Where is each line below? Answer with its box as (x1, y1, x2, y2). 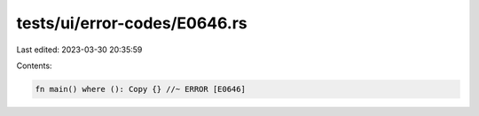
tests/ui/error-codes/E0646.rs (16, 13, 247, 33)
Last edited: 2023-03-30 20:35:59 (16, 44, 143, 55)
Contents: (16, 60, 52, 71)
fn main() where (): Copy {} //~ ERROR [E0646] (35, 84, 246, 94)
